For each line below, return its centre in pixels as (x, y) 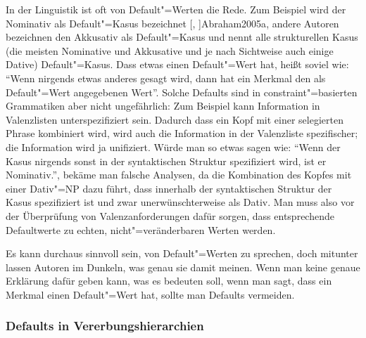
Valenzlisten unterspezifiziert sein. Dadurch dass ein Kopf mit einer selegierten (175, 119)
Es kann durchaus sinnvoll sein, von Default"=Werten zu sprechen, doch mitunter (182, 253)
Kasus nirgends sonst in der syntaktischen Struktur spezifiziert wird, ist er (166, 161)
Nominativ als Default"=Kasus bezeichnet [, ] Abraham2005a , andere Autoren (172, 23)
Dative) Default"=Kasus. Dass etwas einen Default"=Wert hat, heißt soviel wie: (177, 64)
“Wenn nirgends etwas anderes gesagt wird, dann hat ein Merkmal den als (166, 78)
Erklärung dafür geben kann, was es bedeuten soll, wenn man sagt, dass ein (169, 281)
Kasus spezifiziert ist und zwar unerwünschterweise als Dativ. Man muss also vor (180, 202)
